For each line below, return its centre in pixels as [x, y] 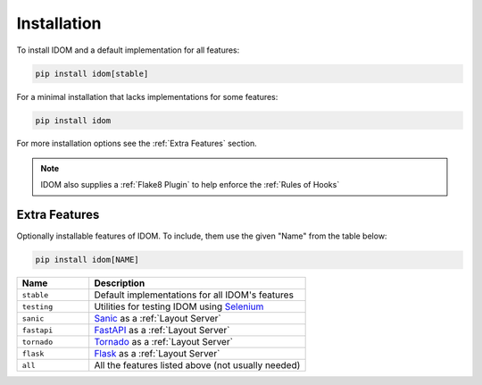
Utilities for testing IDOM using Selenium [179, 306]
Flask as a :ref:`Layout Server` [157, 354]
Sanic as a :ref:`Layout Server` [158, 319]
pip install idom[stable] [92, 73]
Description [120, 283]
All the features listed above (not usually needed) [197, 365]
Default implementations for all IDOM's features [194, 295]
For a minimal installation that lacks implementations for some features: [147, 96]
